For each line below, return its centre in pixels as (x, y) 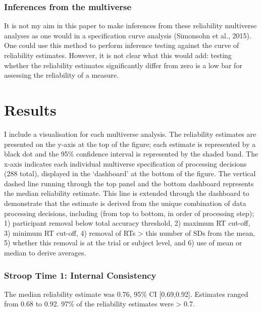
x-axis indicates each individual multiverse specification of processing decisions (125, 163)
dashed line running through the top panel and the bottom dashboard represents (129, 183)
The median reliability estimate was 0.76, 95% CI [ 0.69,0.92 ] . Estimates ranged (126, 294)
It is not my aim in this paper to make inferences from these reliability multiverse (130, 25)
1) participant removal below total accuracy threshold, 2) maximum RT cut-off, (127, 223)
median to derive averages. (45, 253)
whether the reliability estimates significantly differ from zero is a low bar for (123, 65)
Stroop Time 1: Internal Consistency (80, 275)
